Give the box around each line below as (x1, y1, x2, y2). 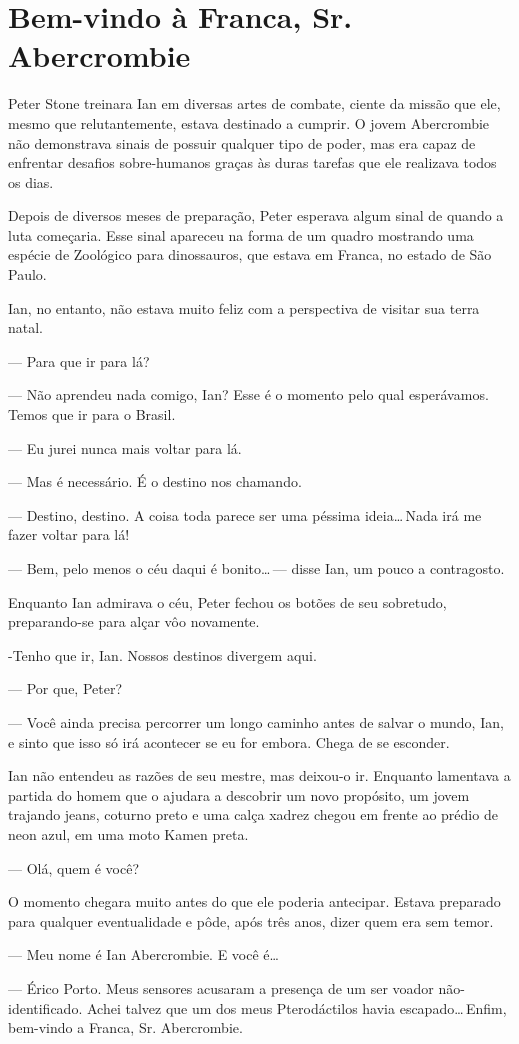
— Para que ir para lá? (8, 350, 150, 371)
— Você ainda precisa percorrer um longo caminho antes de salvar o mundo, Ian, (8, 711, 504, 732)
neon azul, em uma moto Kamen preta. (8, 823, 249, 844)
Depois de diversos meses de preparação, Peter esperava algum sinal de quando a (8, 205, 504, 226)
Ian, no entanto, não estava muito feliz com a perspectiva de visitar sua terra (8, 297, 480, 318)
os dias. (8, 171, 54, 192)
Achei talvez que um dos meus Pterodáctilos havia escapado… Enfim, (86, 997, 507, 1018)
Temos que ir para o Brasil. (8, 404, 176, 425)
